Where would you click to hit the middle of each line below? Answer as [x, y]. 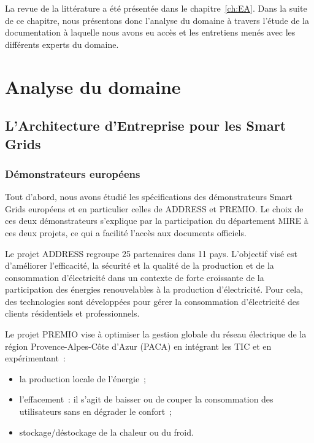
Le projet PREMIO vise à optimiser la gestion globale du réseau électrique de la [156, 334]
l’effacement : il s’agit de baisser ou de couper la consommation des [146, 399]
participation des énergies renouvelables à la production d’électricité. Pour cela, [154, 289]
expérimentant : [35, 358]
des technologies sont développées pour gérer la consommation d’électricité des [152, 301]
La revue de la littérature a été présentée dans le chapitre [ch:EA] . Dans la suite [156, 8]
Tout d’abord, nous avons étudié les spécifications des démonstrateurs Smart [149, 197]
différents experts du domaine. [62, 44]
